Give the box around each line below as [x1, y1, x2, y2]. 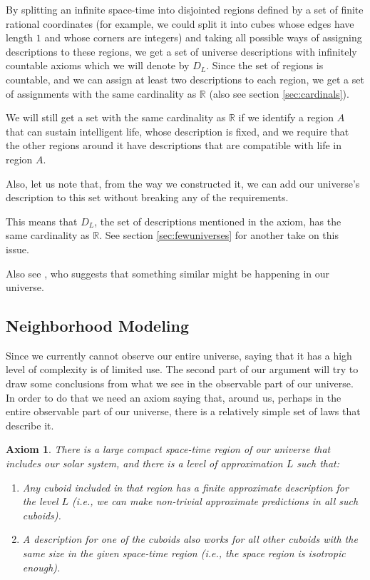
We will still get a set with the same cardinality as [6, 110, 226, 125]
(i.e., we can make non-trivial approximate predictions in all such [72, 494, 359, 509]
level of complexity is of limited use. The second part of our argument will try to [6, 362, 359, 377]
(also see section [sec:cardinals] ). [209, 86, 349, 101]
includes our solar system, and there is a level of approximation [6, 456, 283, 471]
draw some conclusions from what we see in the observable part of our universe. [6, 376, 354, 391]
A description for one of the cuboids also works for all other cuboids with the [22, 531, 358, 546]
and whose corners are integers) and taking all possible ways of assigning [44, 30, 362, 45]
